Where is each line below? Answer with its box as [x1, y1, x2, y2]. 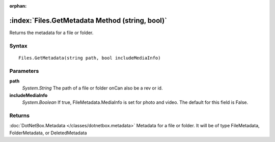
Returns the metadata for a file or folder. [9, 30, 94, 36]
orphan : [9, 3, 27, 9]
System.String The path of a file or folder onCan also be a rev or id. [22, 85, 163, 91]
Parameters [9, 67, 39, 74]
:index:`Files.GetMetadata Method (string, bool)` [9, 16, 168, 25]
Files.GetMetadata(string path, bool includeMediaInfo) [18, 55, 161, 61]
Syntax [9, 42, 28, 49]
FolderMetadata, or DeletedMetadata [9, 130, 87, 136]
